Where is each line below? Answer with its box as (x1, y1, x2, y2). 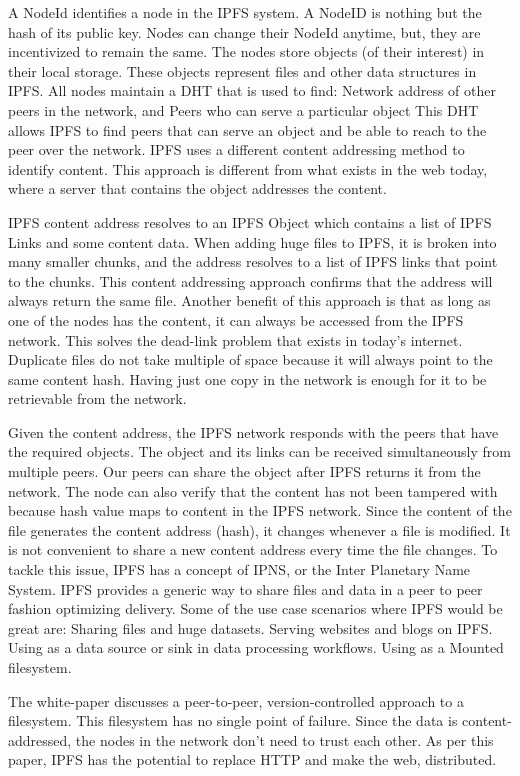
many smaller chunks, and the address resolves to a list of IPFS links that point (8, 251, 498, 272)
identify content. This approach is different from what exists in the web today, (8, 158, 488, 179)
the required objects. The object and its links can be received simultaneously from (8, 441, 511, 462)
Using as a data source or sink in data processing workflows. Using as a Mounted (8, 637, 504, 658)
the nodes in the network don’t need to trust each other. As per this (75, 729, 494, 750)
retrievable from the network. (8, 388, 187, 409)
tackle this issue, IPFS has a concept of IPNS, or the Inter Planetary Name (8, 559, 471, 580)
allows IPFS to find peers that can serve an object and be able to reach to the (8, 119, 487, 140)
